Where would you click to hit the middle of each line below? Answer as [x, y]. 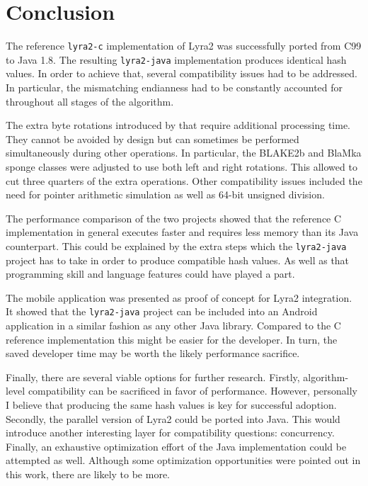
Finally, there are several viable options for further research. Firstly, [153, 377]
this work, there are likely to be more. [88, 474]
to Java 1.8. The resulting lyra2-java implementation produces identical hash [176, 59]
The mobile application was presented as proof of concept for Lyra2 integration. [179, 297]
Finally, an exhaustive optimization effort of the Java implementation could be [176, 446]
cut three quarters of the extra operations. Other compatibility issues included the [184, 180]
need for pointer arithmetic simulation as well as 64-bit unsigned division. [165, 194]
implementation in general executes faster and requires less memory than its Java [182, 232]
